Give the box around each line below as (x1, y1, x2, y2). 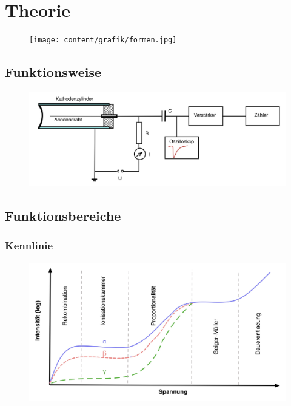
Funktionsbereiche (5, 206, 121, 225)
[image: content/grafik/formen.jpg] (29, 36, 177, 45)
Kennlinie (5, 238, 53, 253)
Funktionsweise (5, 63, 102, 81)
